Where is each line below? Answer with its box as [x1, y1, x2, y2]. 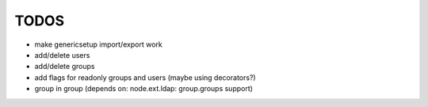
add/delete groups [34, 62, 95, 71]
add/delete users [34, 50, 90, 59]
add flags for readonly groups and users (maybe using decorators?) [34, 72, 257, 82]
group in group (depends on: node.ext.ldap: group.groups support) [34, 84, 254, 94]
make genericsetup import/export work [34, 40, 162, 49]
